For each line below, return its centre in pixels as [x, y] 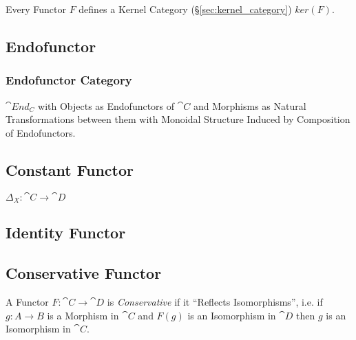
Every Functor [36, 9]
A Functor [27, 302]
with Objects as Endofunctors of [106, 105]
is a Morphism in [83, 315]
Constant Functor [70, 169]
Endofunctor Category [69, 80]
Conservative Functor [84, 273]
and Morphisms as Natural [250, 105]
